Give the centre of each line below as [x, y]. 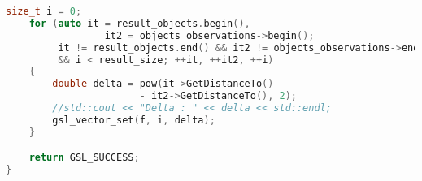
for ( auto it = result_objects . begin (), [139, 23]
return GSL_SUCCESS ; [84, 158]
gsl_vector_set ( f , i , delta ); [134, 120]
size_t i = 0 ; [44, 11]
